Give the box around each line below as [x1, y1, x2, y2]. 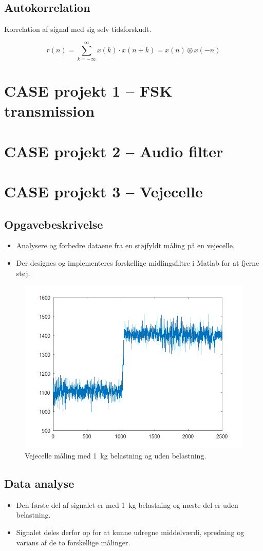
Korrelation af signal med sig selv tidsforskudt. [4, 24, 152, 34]
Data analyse [4, 475, 74, 491]
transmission [4, 100, 95, 121]
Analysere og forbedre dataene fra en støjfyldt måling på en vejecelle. [16, 240, 235, 251]
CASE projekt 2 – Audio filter [4, 140, 223, 161]
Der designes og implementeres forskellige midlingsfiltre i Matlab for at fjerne [16, 258, 259, 268]
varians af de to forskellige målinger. [16, 537, 130, 547]
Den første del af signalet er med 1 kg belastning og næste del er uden [16, 499, 238, 510]
